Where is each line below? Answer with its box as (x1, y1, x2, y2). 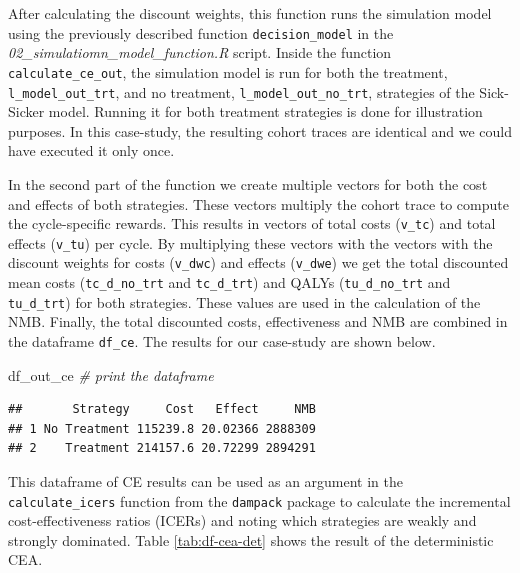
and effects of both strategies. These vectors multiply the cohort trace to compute (8, 193, 509, 214)
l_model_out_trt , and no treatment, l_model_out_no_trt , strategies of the (8, 81, 475, 102)
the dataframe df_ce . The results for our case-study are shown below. (8, 331, 436, 351)
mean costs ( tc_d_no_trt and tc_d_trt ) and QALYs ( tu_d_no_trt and (8, 272, 451, 293)
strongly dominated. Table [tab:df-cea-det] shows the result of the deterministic (8, 529, 494, 550)
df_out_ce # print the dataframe (8, 364, 214, 385)
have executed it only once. (8, 140, 175, 161)
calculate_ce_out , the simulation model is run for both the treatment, (8, 61, 448, 82)
